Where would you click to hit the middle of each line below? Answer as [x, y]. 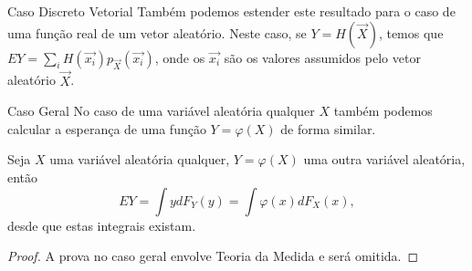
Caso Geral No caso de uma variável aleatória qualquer [161, 111]
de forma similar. [328, 128]
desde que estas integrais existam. [102, 225]
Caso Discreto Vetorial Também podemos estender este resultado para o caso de [231, 11]
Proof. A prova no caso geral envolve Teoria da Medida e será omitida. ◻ [213, 256]
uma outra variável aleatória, [384, 159]
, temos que [411, 32]
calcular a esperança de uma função [107, 128]
